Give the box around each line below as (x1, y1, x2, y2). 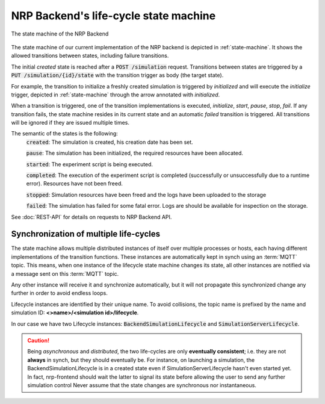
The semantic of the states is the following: (11, 130, 119, 137)
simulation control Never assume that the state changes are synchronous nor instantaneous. (27, 381, 257, 388)
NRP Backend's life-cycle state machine (11, 9, 216, 22)
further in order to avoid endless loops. (11, 290, 108, 297)
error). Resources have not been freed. (26, 180, 123, 187)
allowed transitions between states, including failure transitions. (11, 52, 169, 60)
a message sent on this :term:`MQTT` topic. (11, 270, 119, 277)
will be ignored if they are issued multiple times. (11, 119, 129, 126)
